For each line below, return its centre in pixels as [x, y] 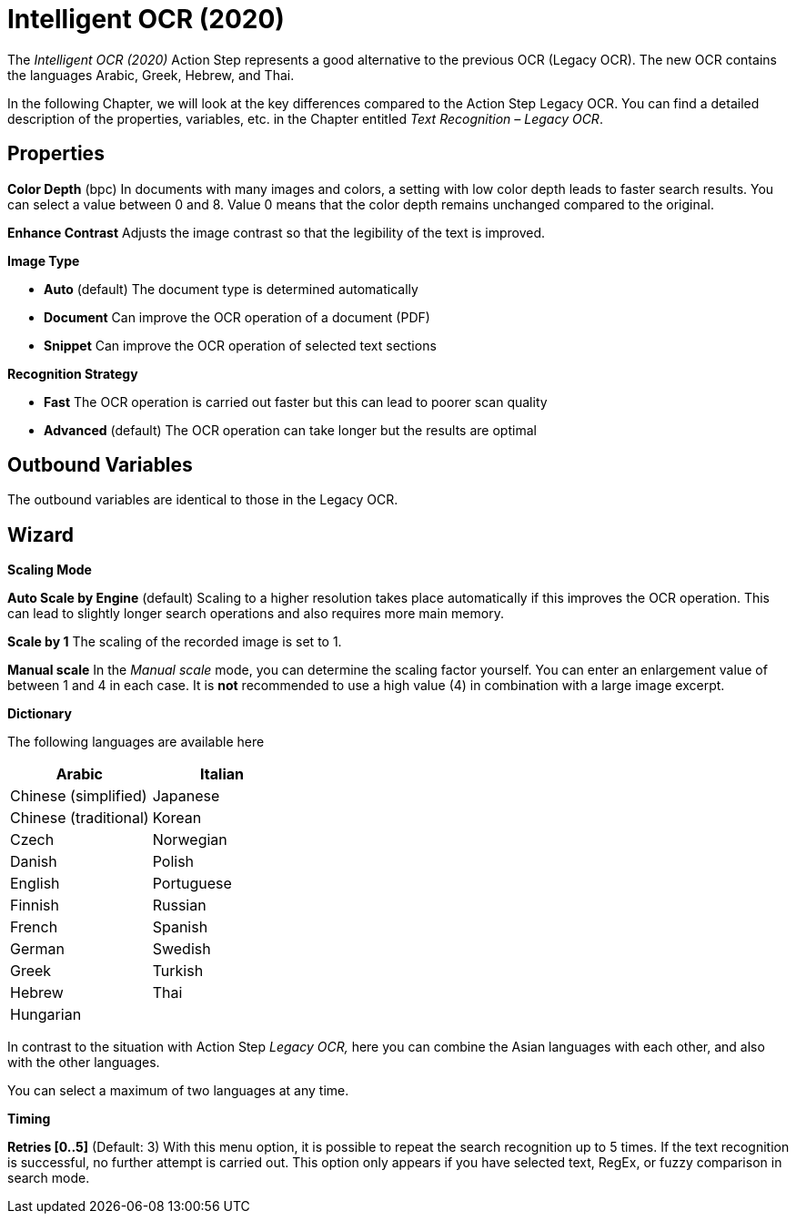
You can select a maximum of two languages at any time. [178, 1091]
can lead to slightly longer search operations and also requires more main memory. [256, 614]
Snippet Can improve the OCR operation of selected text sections [240, 345]
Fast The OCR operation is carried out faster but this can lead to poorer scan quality [296, 402]
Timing [29, 1119]
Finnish [35, 906]
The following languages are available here [136, 742]
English [35, 884]
